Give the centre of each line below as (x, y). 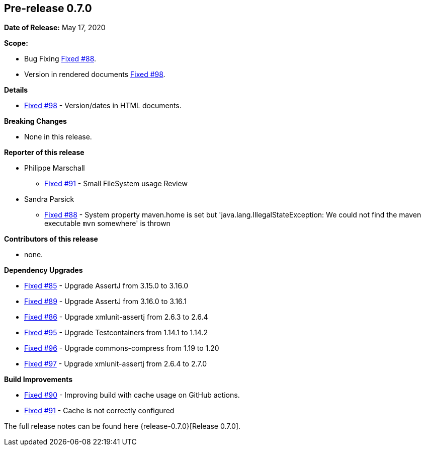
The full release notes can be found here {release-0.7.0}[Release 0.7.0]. (122, 426)
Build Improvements (38, 380)
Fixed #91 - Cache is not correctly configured (99, 411)
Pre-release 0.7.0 (48, 8)
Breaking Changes (35, 121)
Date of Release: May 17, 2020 (55, 28)
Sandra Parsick (49, 199)
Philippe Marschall (55, 168)
